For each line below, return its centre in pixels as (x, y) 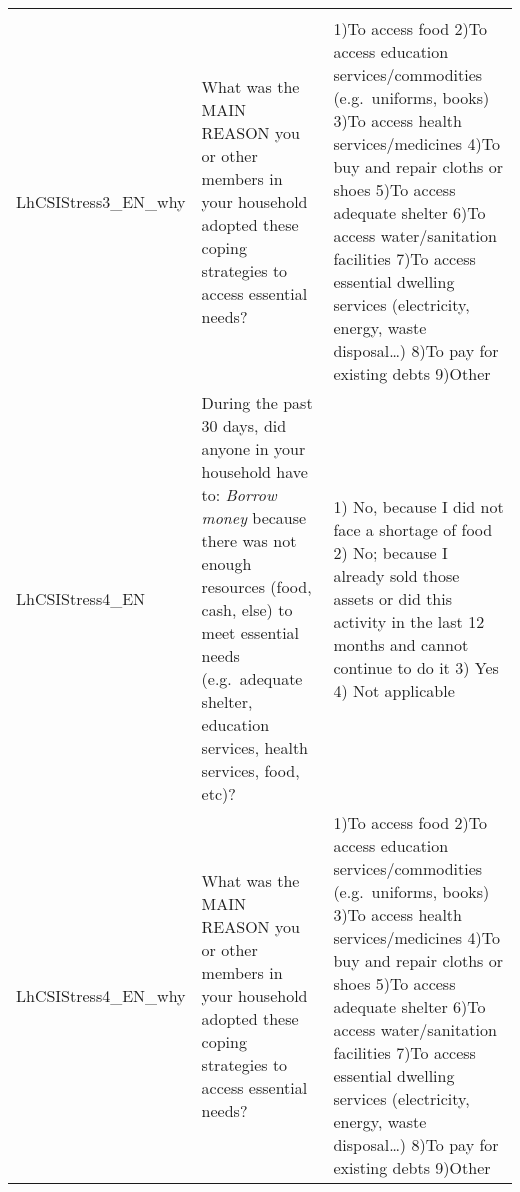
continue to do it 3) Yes (416, 667)
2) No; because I (390, 552)
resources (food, (256, 586)
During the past (257, 402)
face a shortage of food (413, 529)
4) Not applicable (394, 690)
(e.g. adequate (252, 678)
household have (254, 471)
